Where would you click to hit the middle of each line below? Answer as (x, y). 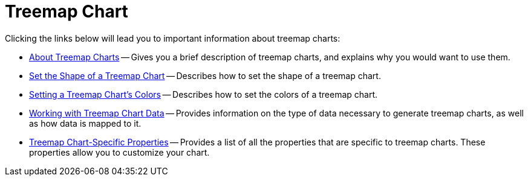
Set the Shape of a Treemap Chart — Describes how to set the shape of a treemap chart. (205, 75)
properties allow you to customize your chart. (119, 152)
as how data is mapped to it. (85, 123)
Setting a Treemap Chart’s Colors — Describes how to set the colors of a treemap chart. (204, 94)
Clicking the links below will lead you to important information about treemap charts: (173, 38)
